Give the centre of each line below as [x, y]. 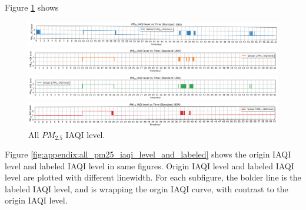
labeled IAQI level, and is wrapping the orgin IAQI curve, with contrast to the [147, 188]
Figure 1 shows [32, 7]
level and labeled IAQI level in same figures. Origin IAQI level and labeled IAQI [149, 165]
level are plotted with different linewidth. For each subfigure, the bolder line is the [153, 177]
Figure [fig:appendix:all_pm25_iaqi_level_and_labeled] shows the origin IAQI [148, 154]
